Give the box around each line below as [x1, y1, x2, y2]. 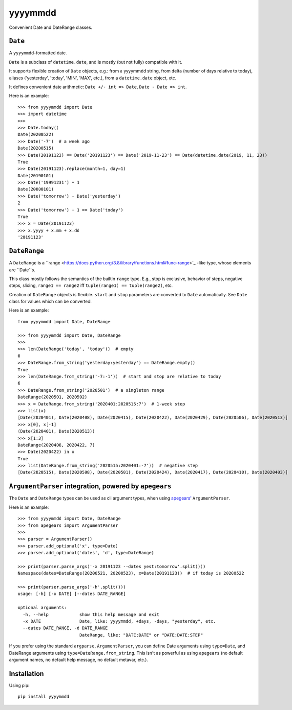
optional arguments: [18, 605, 67, 611]
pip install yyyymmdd [18, 694, 69, 700]
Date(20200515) [18, 145, 54, 151]
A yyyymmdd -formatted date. [9, 50, 67, 56]
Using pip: [9, 682, 30, 688]
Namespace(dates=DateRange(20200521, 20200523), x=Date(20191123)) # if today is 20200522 [18, 570, 244, 576]
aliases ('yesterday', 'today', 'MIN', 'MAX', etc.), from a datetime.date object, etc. [9, 75, 177, 81]
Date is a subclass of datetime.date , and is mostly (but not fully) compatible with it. [9, 59, 183, 65]
